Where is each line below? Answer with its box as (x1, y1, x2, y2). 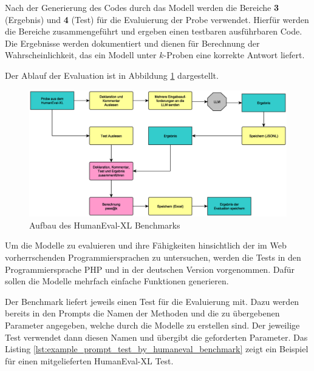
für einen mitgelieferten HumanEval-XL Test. (5, 354, 174, 367)
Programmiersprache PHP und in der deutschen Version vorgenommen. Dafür (5, 262, 295, 275)
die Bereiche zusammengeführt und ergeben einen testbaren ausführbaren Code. (5, 25, 302, 38)
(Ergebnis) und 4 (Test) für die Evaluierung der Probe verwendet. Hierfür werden (5, 13, 309, 25)
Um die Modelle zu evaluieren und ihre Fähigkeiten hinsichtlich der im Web (5, 239, 287, 252)
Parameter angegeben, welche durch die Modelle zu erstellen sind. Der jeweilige (5, 319, 300, 331)
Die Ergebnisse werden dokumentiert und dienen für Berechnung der (5, 36, 260, 49)
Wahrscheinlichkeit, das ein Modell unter (5, 48, 157, 61)
